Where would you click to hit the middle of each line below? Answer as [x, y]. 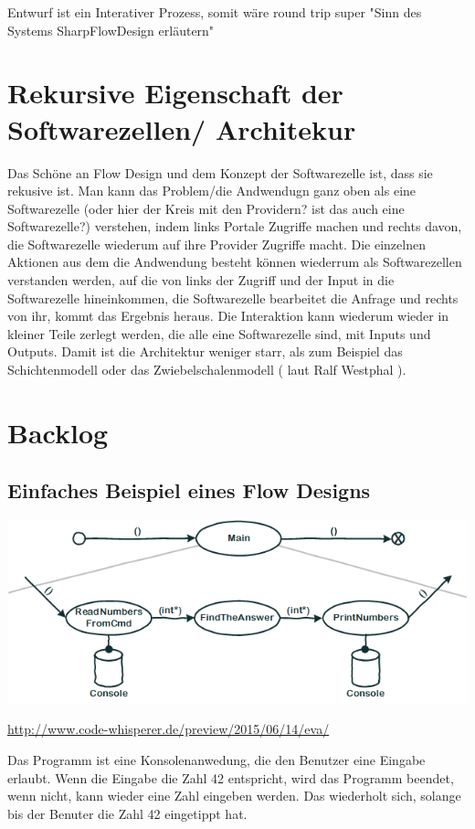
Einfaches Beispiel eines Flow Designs [189, 490]
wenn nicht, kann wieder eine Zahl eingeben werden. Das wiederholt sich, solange [234, 796]
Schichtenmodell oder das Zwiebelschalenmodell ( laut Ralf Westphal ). [207, 370]
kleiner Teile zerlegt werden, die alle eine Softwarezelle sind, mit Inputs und [219, 333]
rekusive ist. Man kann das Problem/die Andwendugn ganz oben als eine [212, 191]
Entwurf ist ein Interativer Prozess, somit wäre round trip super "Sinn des [215, 12]
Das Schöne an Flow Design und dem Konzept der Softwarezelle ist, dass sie [220, 172]
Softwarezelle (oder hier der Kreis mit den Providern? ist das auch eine [206, 208]
